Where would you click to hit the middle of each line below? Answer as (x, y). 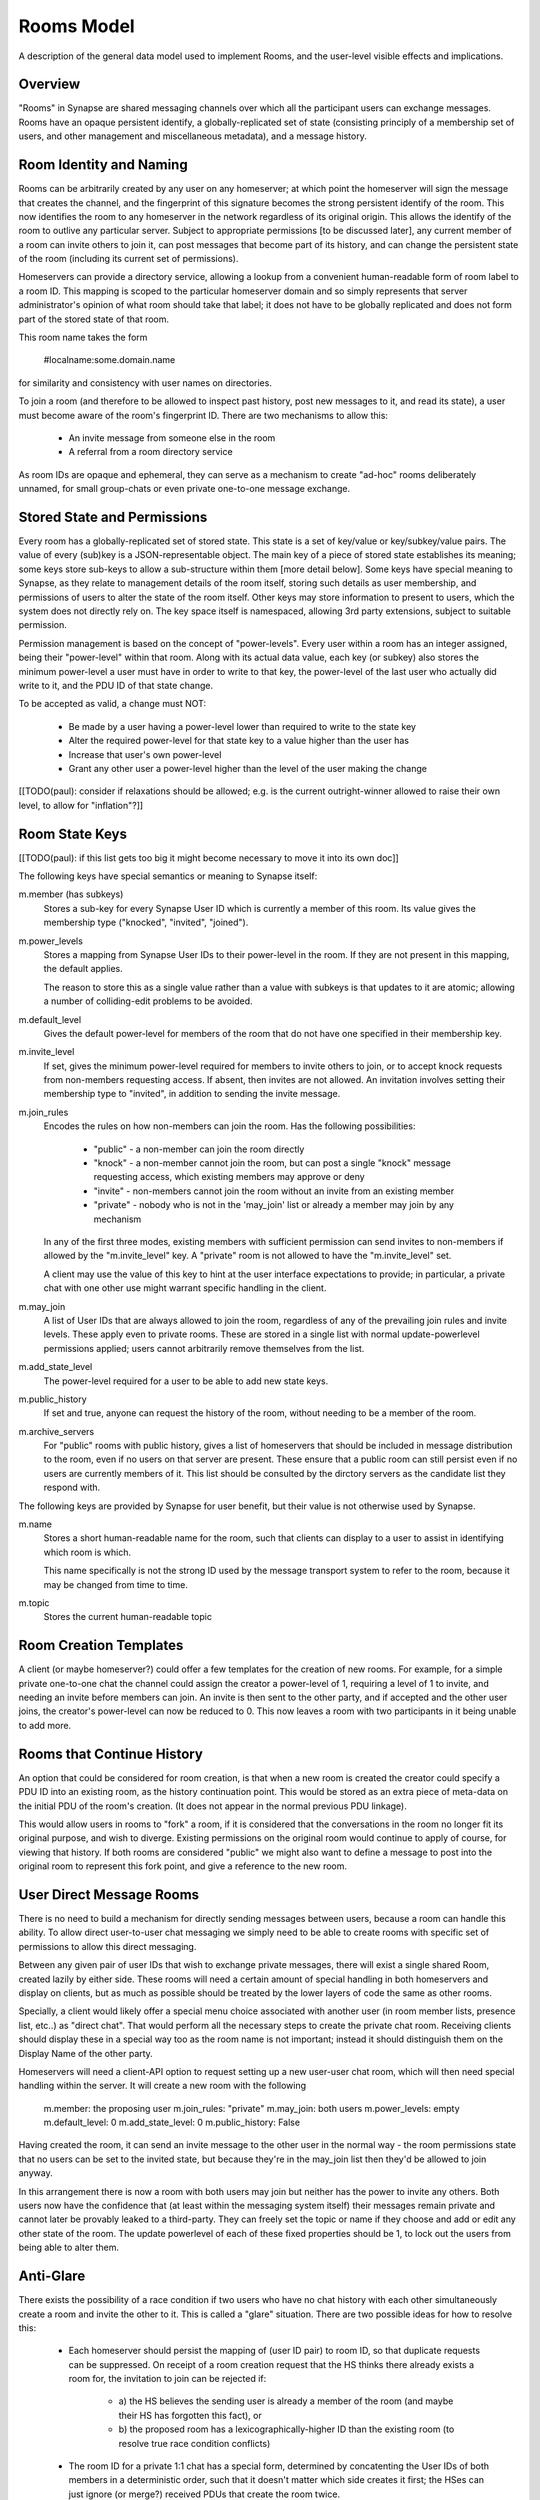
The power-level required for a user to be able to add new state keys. (186, 1381)
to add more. (45, 1725)
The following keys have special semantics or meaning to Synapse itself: (168, 876)
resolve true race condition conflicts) (194, 2443)
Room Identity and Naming (103, 165)
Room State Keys (72, 833)
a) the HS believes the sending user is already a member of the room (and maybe (286, 2401)
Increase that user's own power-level (145, 754)
